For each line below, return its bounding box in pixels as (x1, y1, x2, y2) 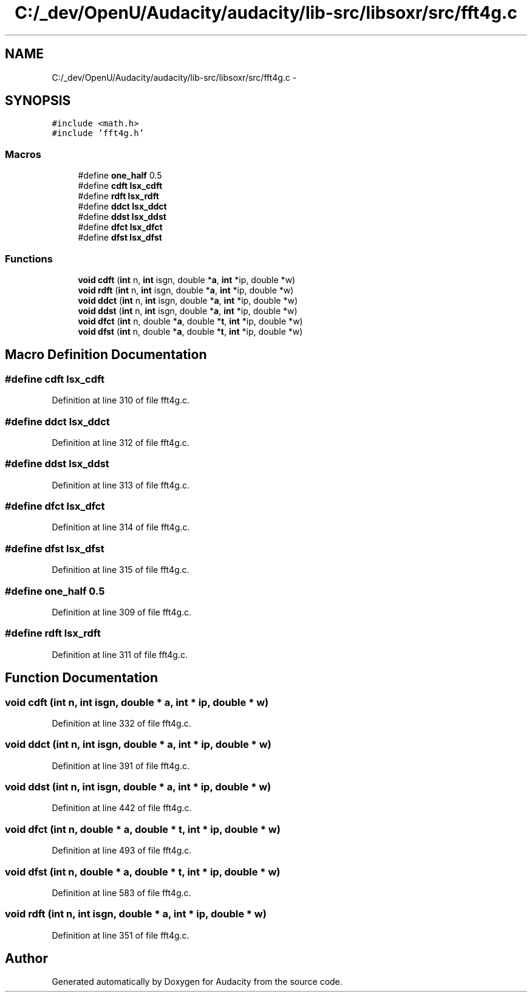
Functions (5, 252, 53, 265)
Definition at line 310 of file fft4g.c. (52, 395, 190, 406)
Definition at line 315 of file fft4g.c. (52, 564, 189, 575)
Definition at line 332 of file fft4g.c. (52, 718, 191, 728)
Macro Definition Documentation (5, 347, 207, 363)
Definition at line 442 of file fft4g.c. (52, 803, 192, 814)
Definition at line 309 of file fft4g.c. (52, 606, 192, 617)
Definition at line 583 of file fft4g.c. (52, 887, 191, 898)
